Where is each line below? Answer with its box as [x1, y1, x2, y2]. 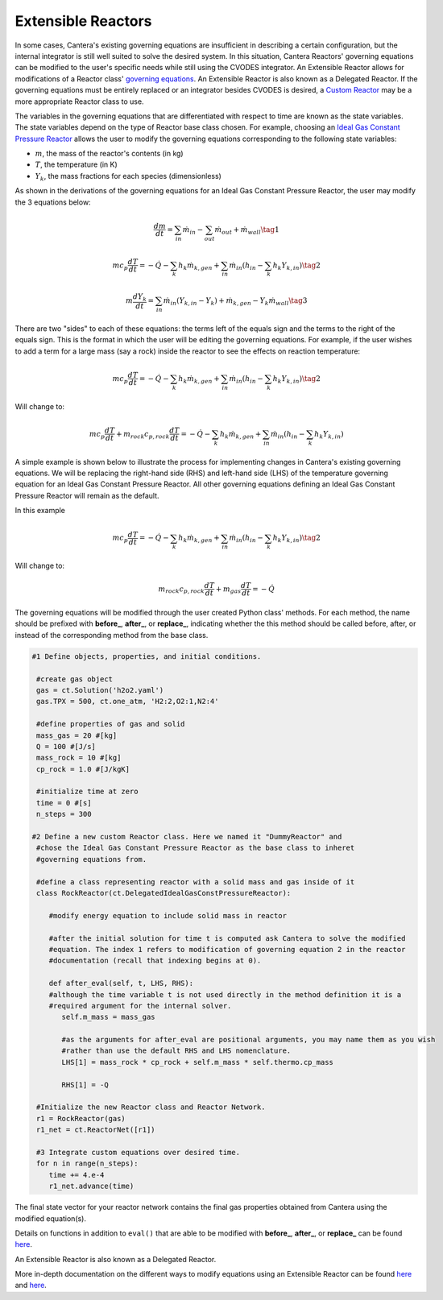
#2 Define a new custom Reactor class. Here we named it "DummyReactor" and [31, 832, 342, 842]
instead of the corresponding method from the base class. [14, 630, 209, 640]
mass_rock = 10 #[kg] [36, 753, 122, 763]
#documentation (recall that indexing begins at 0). [48, 956, 262, 966]
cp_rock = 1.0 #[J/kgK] [36, 764, 130, 773]
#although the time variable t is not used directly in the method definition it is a [48, 990, 402, 999]
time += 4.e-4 [48, 1170, 105, 1179]
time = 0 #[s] [36, 798, 92, 807]
